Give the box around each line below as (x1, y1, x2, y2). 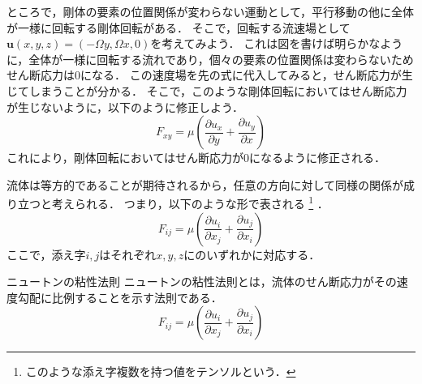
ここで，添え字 (6, 245, 86, 262)
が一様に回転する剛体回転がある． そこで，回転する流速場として (6, 19, 351, 36)
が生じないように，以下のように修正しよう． (6, 98, 243, 115)
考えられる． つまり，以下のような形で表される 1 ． (51, 193, 329, 211)
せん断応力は (6, 66, 75, 83)
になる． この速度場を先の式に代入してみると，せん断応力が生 (80, 66, 413, 83)
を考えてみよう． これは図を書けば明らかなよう (150, 35, 403, 52)
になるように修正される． (249, 149, 386, 166)
